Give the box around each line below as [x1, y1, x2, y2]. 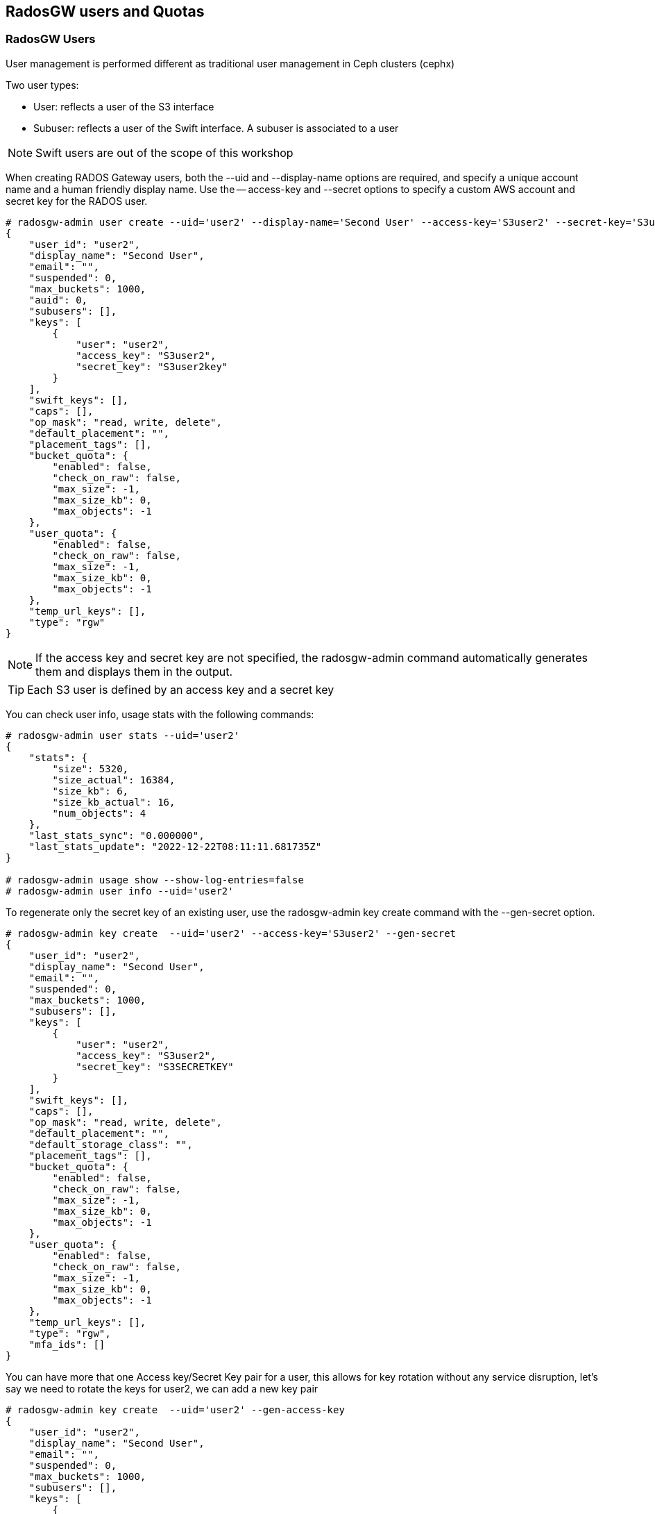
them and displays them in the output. [35, 664, 233, 679]
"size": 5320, [52, 763, 129, 774]
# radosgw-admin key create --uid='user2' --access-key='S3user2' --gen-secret [6, 927, 457, 939]
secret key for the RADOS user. [6, 194, 148, 207]
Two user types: [6, 78, 79, 91]
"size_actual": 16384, [52, 774, 176, 785]
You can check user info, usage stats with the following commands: [6, 708, 314, 720]
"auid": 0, [28, 294, 88, 306]
